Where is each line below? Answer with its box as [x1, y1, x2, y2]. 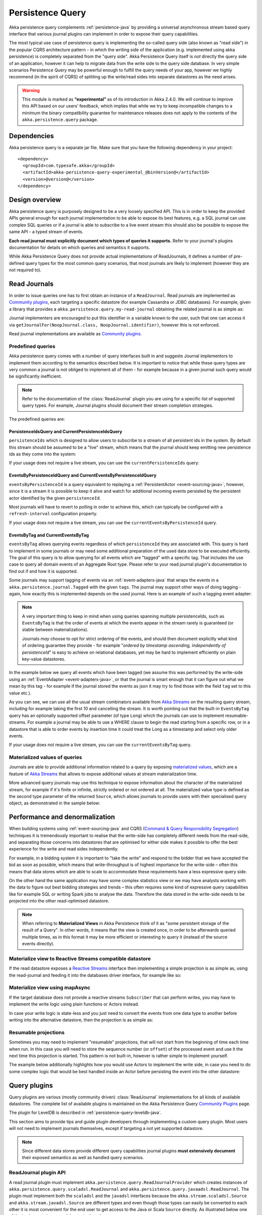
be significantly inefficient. [9, 373, 62, 379]
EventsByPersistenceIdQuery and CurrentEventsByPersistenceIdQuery [9, 472, 157, 478]
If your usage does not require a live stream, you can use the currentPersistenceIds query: [9, 460, 199, 466]
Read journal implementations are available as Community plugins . [9, 330, 142, 336]
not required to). [9, 267, 42, 273]
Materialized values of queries [9, 754, 82, 761]
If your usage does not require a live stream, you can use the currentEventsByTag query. [9, 742, 192, 748]
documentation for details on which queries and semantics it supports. [9, 244, 150, 250]
